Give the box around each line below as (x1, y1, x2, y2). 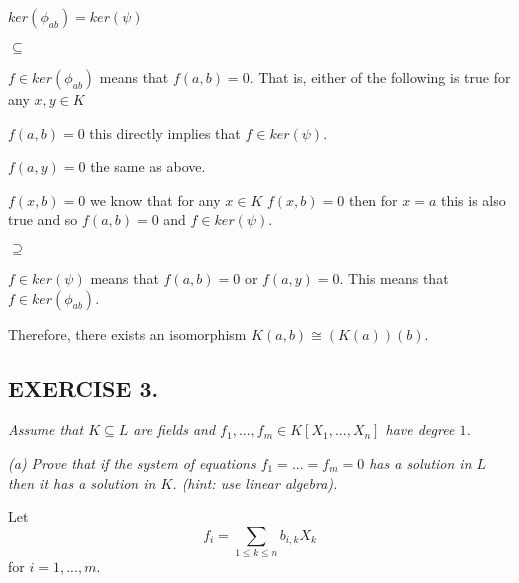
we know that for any (89, 189, 221, 210)
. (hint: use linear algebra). (172, 472, 338, 493)
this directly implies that (89, 122, 241, 143)
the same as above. (90, 156, 206, 177)
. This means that (339, 267, 449, 288)
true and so (8, 209, 78, 230)
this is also (440, 189, 506, 210)
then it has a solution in (8, 472, 156, 493)
